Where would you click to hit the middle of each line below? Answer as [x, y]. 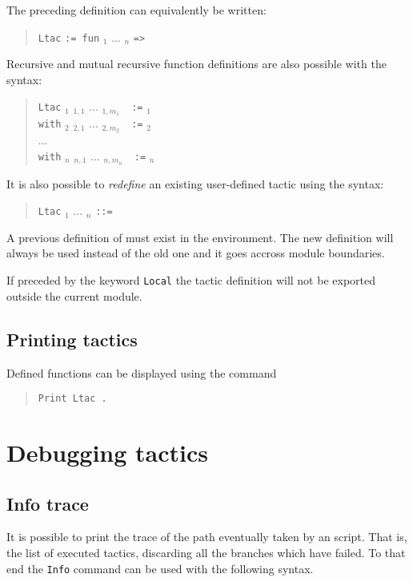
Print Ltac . [72, 399]
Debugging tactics [108, 452]
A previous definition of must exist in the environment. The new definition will [200, 237]
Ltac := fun [69, 38]
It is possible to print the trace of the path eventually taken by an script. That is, [207, 537]
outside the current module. [74, 295]
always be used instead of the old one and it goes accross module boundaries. [196, 253]
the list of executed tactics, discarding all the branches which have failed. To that [206, 552]
